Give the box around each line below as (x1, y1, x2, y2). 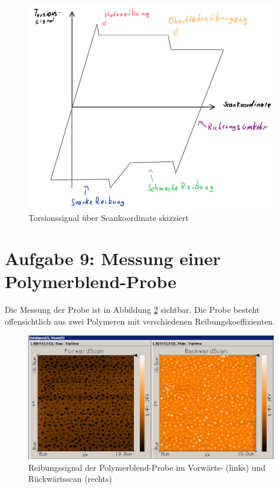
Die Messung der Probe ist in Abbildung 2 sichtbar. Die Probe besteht (5, 303, 260, 316)
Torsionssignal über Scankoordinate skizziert (28, 212, 189, 224)
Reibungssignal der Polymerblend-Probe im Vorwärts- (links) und (28, 461, 266, 473)
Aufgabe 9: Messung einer (5, 246, 221, 270)
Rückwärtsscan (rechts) (28, 473, 113, 485)
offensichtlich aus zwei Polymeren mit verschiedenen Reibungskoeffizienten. (5, 315, 275, 327)
